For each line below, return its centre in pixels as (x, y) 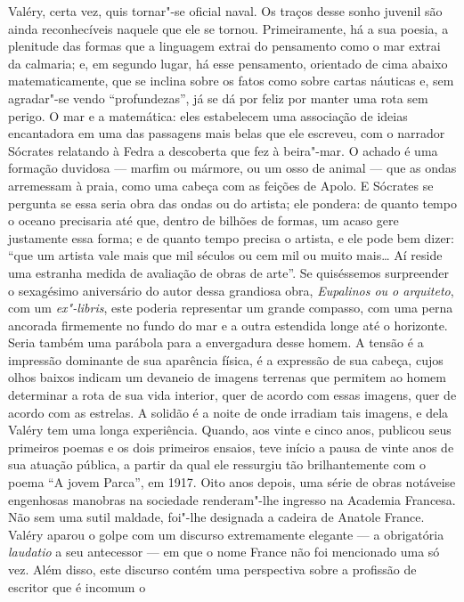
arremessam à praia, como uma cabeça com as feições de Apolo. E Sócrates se (221, 185)
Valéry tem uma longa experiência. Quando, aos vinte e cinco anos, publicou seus (230, 430)
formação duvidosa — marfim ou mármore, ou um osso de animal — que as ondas (232, 168)
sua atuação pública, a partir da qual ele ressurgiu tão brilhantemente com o (217, 464)
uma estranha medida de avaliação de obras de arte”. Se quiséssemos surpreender (228, 272)
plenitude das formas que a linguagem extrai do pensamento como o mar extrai (224, 46)
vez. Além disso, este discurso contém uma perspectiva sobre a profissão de (212, 569)
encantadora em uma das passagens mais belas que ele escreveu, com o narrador (227, 133)
